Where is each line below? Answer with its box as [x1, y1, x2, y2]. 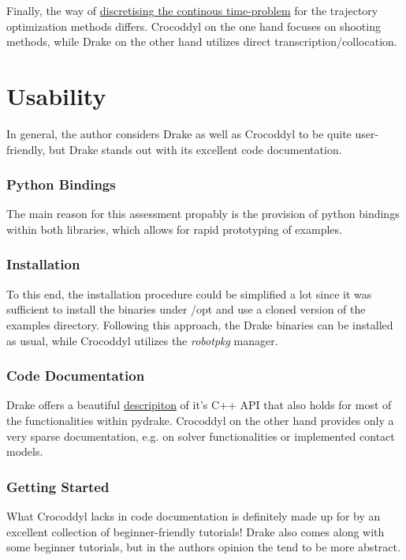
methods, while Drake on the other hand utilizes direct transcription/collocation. [6, 33, 397, 50]
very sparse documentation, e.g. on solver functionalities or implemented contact [6, 427, 395, 444]
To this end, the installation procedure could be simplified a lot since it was [6, 285, 372, 302]
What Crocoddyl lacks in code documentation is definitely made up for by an [6, 507, 381, 524]
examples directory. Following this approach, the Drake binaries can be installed [6, 316, 393, 333]
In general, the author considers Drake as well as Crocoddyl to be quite [6, 125, 352, 141]
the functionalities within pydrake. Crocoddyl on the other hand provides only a [6, 412, 394, 428]
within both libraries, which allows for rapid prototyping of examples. [6, 220, 342, 237]
